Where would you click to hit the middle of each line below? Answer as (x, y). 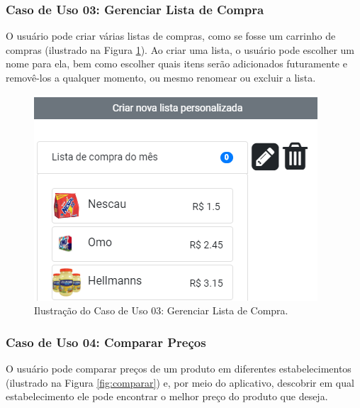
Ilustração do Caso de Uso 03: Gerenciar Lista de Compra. (161, 310)
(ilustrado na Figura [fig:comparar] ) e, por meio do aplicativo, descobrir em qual (180, 382)
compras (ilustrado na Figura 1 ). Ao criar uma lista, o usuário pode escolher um (180, 49)
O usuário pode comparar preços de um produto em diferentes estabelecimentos (179, 368)
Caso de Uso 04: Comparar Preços (106, 342)
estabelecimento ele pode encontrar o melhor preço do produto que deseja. (167, 396)
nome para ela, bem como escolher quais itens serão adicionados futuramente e (176, 64)
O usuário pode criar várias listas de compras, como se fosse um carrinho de (171, 36)
